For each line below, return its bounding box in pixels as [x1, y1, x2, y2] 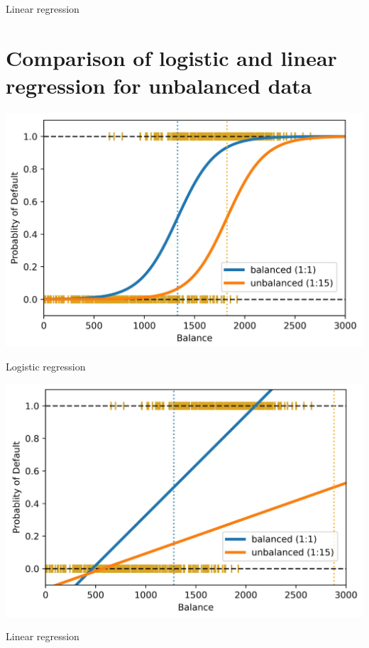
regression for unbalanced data [6, 70, 312, 99]
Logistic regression [6, 358, 86, 373]
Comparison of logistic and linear [6, 43, 337, 72]
